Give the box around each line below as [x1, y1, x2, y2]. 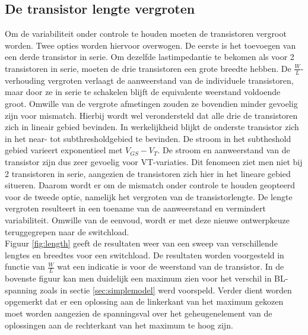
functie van [5, 260, 45, 273]
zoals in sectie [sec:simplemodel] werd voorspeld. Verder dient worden [40, 283, 292, 296]
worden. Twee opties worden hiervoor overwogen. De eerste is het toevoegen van [5, 39, 296, 51]
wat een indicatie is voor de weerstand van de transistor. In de [57, 260, 284, 273]
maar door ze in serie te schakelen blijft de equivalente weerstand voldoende [5, 86, 281, 98]
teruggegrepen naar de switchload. [5, 225, 129, 238]
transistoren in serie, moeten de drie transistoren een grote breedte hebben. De [5, 62, 291, 74]
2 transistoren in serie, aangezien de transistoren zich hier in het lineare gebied [5, 167, 291, 179]
